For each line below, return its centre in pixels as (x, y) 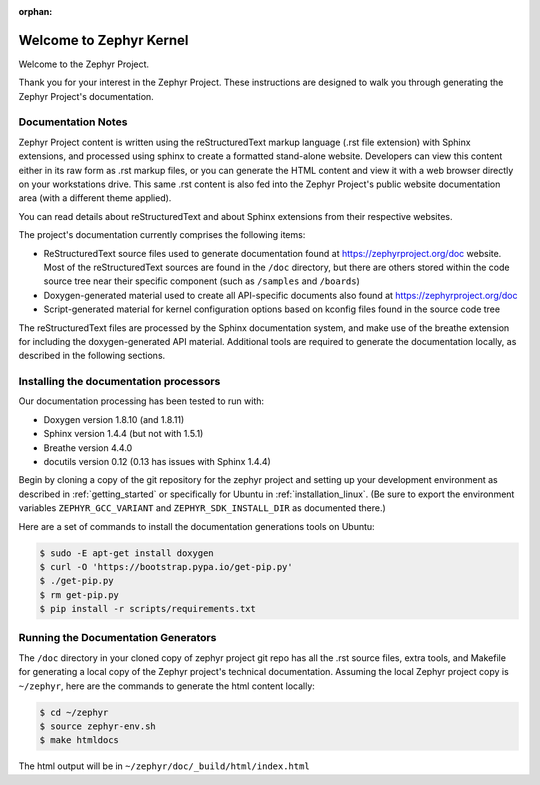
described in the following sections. (92, 356)
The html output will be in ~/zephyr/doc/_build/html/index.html (164, 766)
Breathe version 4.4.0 (88, 447)
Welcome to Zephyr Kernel (103, 40)
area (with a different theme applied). (95, 198)
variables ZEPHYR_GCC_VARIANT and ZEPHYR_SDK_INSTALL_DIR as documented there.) (202, 508)
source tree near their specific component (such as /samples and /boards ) (201, 281)
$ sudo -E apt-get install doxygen (126, 553)
